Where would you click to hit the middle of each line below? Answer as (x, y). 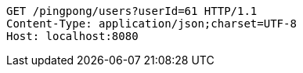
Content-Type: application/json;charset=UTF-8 (151, 24)
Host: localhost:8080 (72, 36)
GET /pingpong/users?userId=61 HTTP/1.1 (132, 11)
